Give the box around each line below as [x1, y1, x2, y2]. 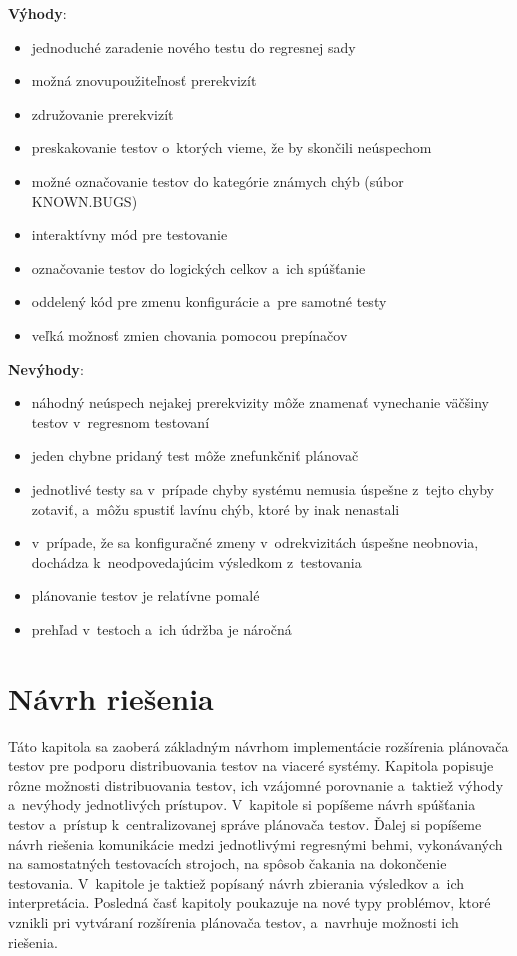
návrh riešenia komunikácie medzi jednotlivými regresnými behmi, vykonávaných [8, 833, 503, 854]
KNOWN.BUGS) [31, 190, 138, 211]
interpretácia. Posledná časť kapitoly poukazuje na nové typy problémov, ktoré [8, 892, 491, 913]
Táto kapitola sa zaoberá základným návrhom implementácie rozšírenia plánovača [8, 735, 509, 756]
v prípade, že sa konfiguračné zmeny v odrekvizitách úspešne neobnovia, [31, 532, 479, 553]
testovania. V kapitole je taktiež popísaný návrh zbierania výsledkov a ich [8, 872, 465, 893]
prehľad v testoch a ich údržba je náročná [31, 618, 292, 639]
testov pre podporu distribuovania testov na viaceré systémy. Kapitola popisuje [8, 755, 494, 776]
